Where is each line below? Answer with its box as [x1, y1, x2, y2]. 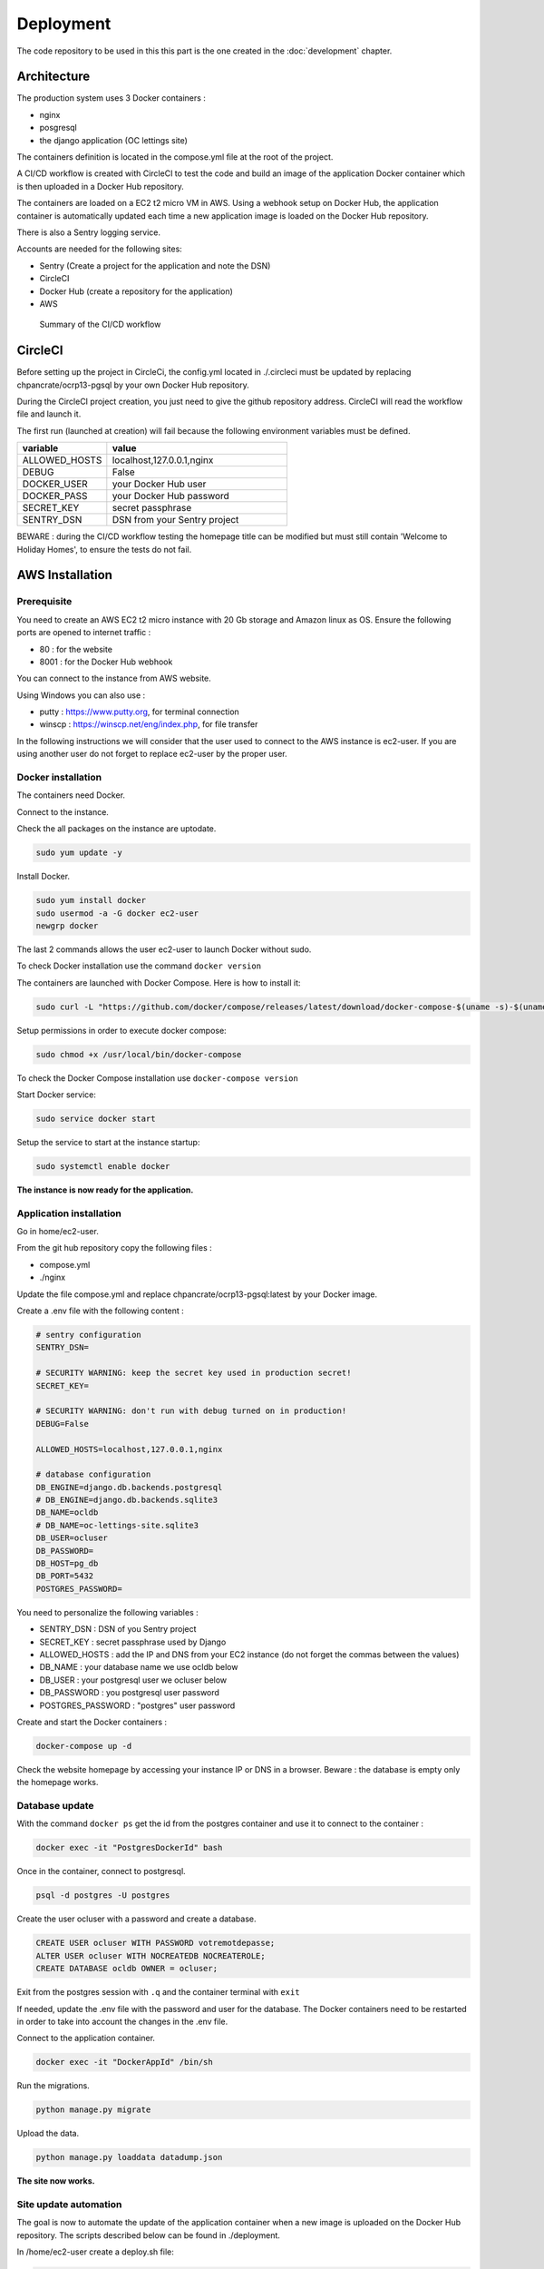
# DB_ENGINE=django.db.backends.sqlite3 [35, 1495, 218, 1506]
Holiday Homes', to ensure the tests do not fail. [16, 544, 192, 555]
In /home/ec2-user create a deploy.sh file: [16, 2246, 174, 2257]
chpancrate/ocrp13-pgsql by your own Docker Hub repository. [16, 379, 249, 390]
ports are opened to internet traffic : [16, 627, 151, 638]
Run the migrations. [16, 2080, 90, 2091]
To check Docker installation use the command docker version [16, 960, 262, 971]
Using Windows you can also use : [16, 690, 146, 701]
